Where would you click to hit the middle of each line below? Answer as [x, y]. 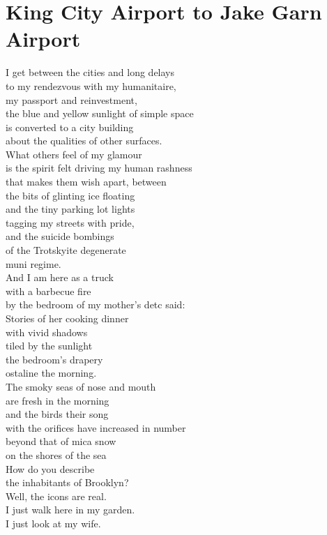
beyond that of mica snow [61, 441]
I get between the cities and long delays [90, 72]
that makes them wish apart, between [86, 182]
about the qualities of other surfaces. [84, 141]
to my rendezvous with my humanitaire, [91, 85]
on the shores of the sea [56, 454]
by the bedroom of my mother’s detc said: [96, 304]
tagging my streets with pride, [70, 222]
